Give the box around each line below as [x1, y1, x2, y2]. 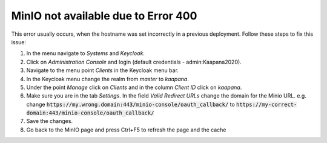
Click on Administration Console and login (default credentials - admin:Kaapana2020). [26, 58, 242, 65]
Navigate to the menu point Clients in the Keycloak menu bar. [26, 67, 179, 74]
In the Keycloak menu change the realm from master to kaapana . [26, 75, 189, 82]
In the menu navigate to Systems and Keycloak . [26, 50, 145, 57]
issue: [11, 38, 27, 45]
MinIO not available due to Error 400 [11, 9, 197, 22]
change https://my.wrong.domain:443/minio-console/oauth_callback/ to [26, 101, 236, 108]
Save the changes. [26, 118, 73, 125]
